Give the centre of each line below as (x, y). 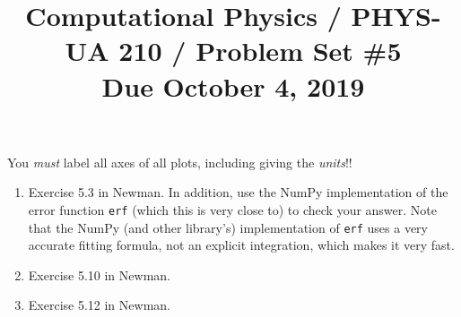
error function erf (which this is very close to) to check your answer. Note (233, 209)
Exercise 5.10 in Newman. (99, 274)
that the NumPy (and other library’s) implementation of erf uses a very (228, 227)
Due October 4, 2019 (233, 86)
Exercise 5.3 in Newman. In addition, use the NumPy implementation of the (238, 192)
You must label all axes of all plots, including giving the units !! (180, 162)
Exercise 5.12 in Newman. (99, 305)
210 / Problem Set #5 (260, 51)
